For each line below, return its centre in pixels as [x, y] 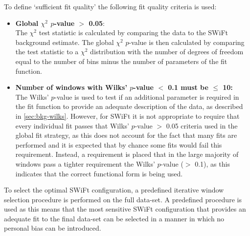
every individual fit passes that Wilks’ [72, 125]
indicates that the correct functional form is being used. [99, 173]
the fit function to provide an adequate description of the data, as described [129, 106]
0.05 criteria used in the [202, 125]
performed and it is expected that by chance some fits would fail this [119, 144]
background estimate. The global [65, 42]
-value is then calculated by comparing [187, 42]
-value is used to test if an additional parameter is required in [147, 97]
